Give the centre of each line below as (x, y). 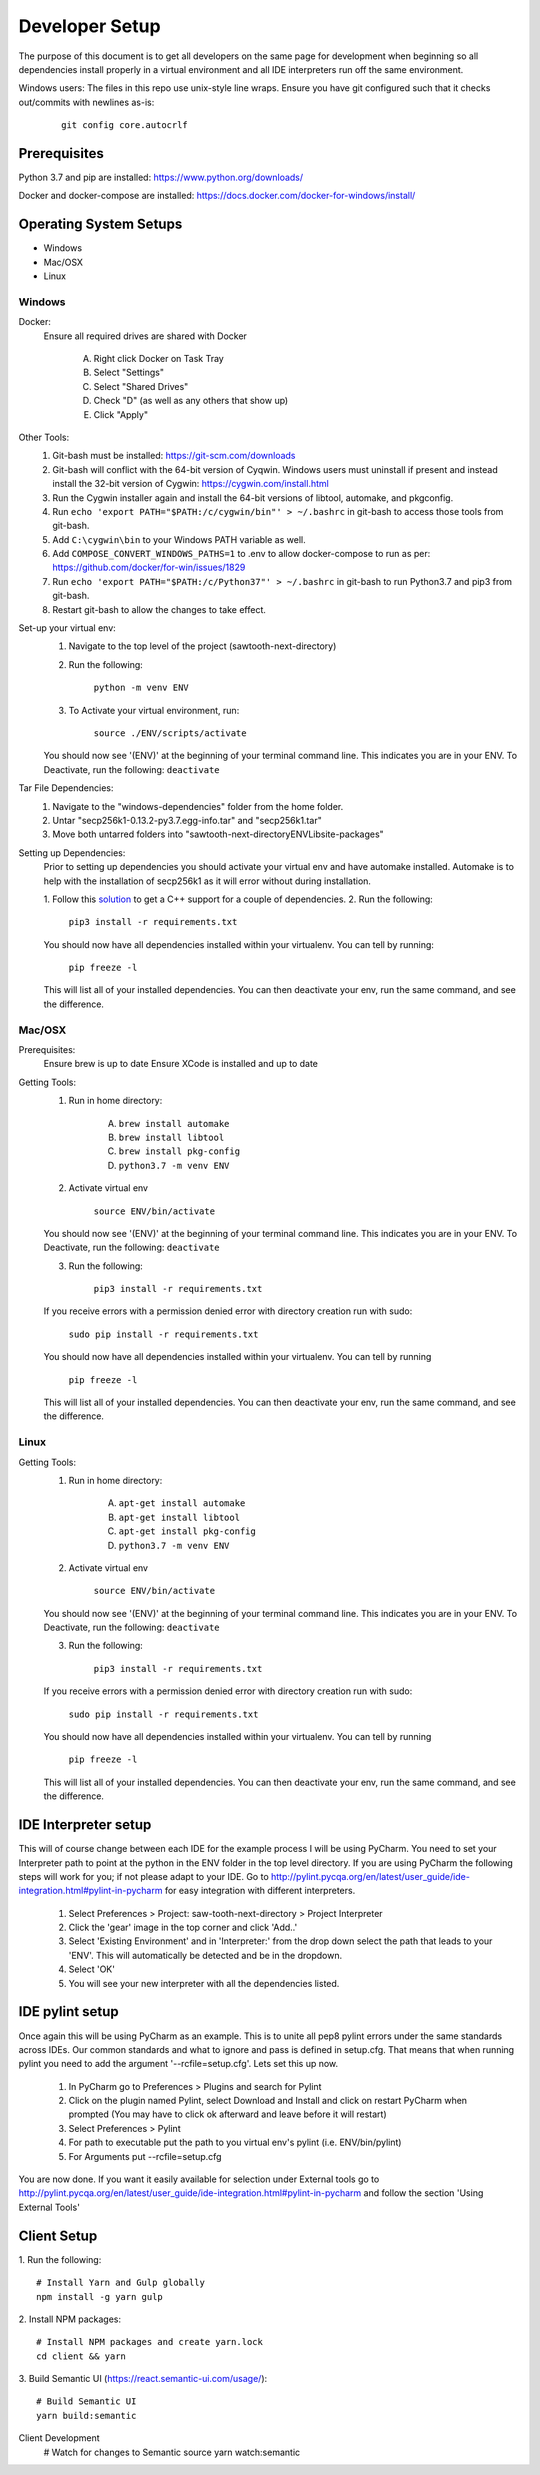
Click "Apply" (121, 414)
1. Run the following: (60, 2259)
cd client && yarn (81, 2356)
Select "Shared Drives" (141, 386)
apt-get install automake (182, 1503)
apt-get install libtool (179, 1517)
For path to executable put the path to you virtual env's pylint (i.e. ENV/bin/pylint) (235, 2142)
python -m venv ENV (141, 688)
